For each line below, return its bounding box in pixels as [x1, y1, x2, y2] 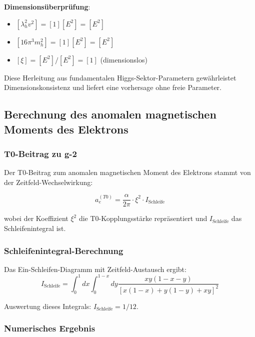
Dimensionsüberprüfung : [4, 1, 90, 11]
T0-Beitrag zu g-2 [4, 147, 77, 159]
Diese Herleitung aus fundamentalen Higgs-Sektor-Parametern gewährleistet [4, 72, 236, 82]
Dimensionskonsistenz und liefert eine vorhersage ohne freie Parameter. [4, 82, 221, 92]
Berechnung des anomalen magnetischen [4, 106, 216, 122]
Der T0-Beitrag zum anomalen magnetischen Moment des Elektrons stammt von [4, 167, 251, 177]
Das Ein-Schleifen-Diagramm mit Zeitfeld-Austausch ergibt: [4, 263, 186, 274]
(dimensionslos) [100, 54, 147, 64]
